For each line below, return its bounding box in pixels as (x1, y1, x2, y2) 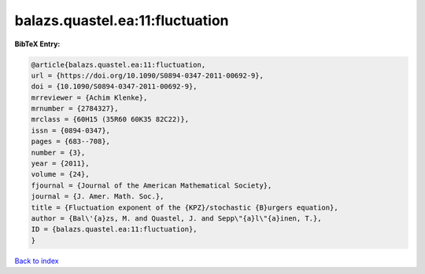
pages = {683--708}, (31, 137, 110, 146)
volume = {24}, (31, 170, 90, 179)
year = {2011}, (31, 159, 90, 168)
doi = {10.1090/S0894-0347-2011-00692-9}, (31, 82, 198, 91)
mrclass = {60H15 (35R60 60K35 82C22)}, (31, 115, 189, 124)
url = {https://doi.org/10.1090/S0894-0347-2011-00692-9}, (31, 71, 264, 80)
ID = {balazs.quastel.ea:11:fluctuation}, (31, 225, 198, 234)
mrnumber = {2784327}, (31, 104, 119, 113)
